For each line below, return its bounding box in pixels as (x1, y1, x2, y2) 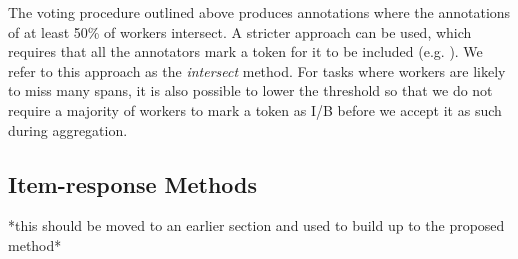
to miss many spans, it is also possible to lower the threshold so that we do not (8, 80, 493, 101)
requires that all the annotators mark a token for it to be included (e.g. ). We (8, 41, 483, 62)
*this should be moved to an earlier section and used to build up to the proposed (8, 215, 505, 236)
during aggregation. (8, 119, 128, 140)
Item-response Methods (8, 168, 258, 199)
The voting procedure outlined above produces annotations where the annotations (8, 2, 511, 22)
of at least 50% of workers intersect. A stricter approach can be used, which (8, 21, 472, 42)
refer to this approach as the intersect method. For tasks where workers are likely (8, 60, 506, 81)
